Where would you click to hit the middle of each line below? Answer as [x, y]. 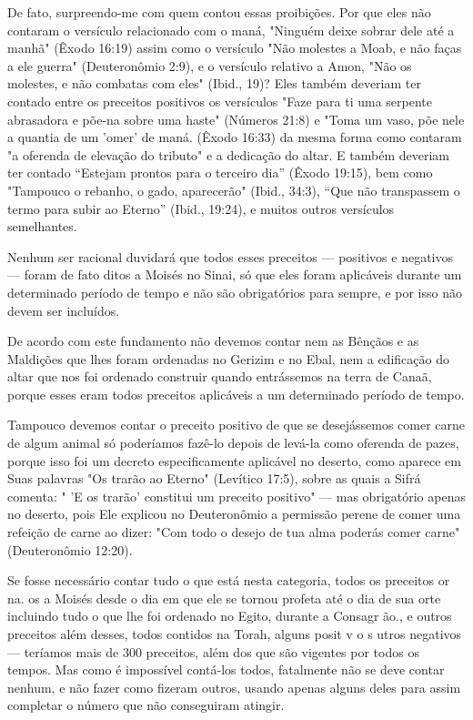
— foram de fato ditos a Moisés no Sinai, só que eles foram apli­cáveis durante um [235, 274]
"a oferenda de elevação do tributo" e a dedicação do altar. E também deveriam [229, 154]
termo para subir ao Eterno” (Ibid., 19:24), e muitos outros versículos [201, 208]
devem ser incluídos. [64, 310]
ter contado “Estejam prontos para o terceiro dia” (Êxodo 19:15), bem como [220, 172]
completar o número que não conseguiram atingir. [146, 705]
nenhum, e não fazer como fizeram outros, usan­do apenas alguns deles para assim [234, 687]
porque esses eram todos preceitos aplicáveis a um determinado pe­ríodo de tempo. [236, 394]
